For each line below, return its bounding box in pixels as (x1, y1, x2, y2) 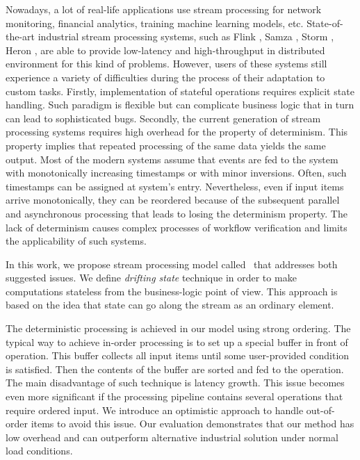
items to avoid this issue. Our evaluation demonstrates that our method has (31, 416, 354, 431)
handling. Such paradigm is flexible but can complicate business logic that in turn (6, 97, 354, 112)
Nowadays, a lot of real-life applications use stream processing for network (6, 2, 322, 16)
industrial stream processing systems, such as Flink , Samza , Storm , (38, 29, 334, 44)
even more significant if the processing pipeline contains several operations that (6, 389, 343, 404)
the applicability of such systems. (6, 233, 147, 248)
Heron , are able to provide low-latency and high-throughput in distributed (6, 42, 325, 57)
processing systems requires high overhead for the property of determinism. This (6, 124, 348, 139)
